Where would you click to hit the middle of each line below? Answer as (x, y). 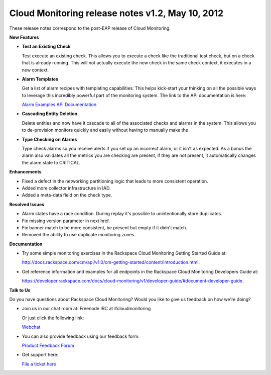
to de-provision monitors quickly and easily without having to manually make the (105, 130)
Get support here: (40, 355)
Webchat (31, 327)
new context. (35, 70)
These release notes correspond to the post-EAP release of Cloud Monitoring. (90, 28)
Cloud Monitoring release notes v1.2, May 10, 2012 (116, 13)
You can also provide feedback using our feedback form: (81, 336)
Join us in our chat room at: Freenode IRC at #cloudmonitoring (86, 309)
